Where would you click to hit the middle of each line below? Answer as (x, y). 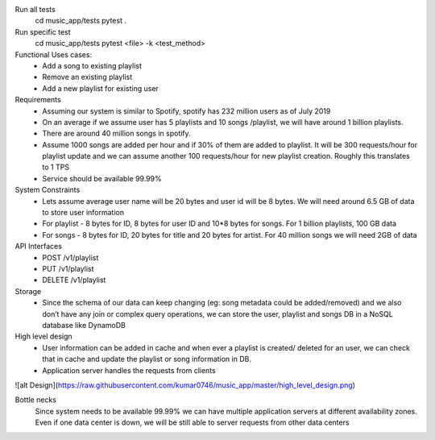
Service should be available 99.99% (102, 178)
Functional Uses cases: (54, 54)
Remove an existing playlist (87, 77)
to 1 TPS (56, 167)
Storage (28, 291)
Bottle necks (35, 400)
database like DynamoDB (84, 325)
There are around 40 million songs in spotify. (116, 134)
